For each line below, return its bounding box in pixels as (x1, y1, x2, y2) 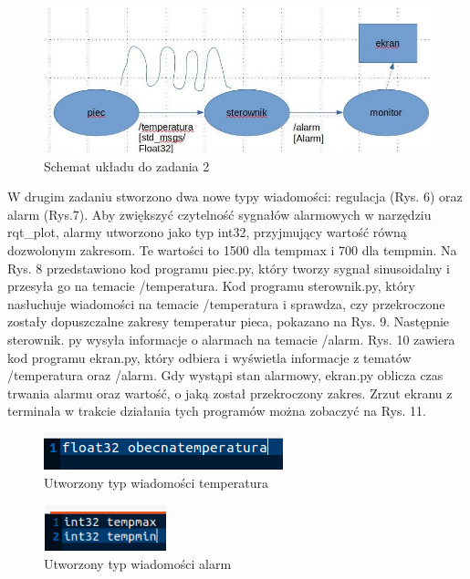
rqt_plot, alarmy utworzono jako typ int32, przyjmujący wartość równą (7, 222, 407, 242)
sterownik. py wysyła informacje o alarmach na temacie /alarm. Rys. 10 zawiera (7, 329, 455, 348)
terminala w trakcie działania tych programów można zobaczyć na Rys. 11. (7, 401, 426, 420)
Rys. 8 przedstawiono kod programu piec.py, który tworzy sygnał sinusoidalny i (7, 258, 450, 277)
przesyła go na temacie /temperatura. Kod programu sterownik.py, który (7, 276, 415, 295)
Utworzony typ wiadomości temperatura (44, 472, 268, 491)
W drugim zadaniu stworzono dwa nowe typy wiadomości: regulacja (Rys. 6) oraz (7, 187, 463, 206)
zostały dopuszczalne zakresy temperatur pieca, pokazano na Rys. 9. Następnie (7, 312, 450, 331)
